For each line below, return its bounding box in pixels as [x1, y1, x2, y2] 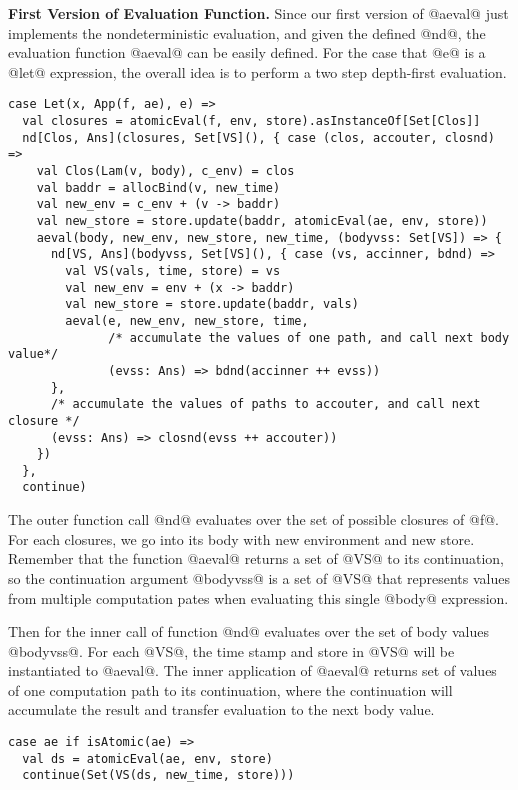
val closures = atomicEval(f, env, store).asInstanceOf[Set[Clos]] [22, 114, 481, 129]
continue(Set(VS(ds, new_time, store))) [22, 768, 295, 783]
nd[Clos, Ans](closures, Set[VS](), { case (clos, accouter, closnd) [22, 130, 495, 145]
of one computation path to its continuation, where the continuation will [8, 679, 453, 700]
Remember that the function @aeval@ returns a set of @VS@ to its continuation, [8, 548, 504, 569]
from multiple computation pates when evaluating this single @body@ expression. [8, 587, 509, 608]
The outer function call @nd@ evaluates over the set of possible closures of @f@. [8, 509, 499, 530]
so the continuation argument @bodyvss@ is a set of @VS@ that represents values [8, 567, 510, 588]
